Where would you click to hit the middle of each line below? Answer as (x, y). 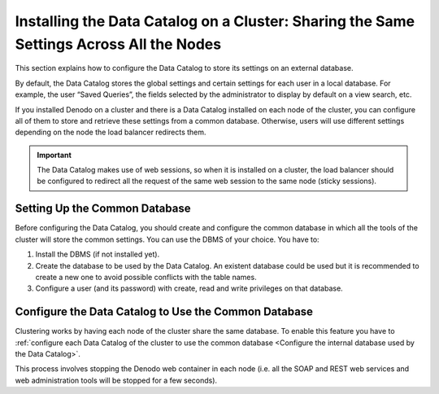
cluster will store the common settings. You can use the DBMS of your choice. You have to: (167, 239)
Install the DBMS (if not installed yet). (98, 254)
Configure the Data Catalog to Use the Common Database (164, 312)
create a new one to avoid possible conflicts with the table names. (146, 277)
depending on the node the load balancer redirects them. (111, 132)
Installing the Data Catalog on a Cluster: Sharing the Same (215, 21)
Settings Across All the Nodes (118, 44)
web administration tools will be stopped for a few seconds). (116, 380)
